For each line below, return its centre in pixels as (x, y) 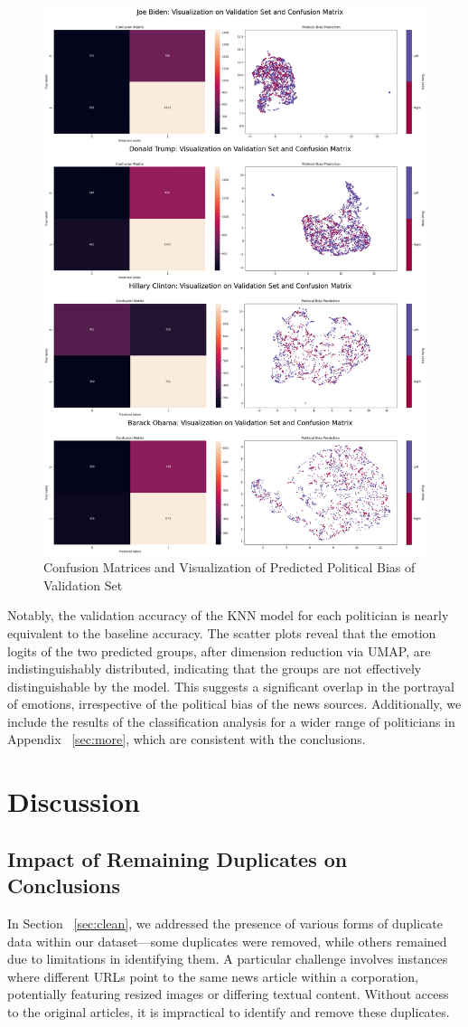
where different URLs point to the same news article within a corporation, (213, 976)
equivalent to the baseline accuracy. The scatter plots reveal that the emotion (222, 632)
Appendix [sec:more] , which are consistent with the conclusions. (187, 739)
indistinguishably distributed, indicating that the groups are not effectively (215, 669)
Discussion (74, 801)
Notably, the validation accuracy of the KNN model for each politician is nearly (228, 615)
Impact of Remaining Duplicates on (178, 858)
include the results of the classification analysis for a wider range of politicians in (231, 721)
